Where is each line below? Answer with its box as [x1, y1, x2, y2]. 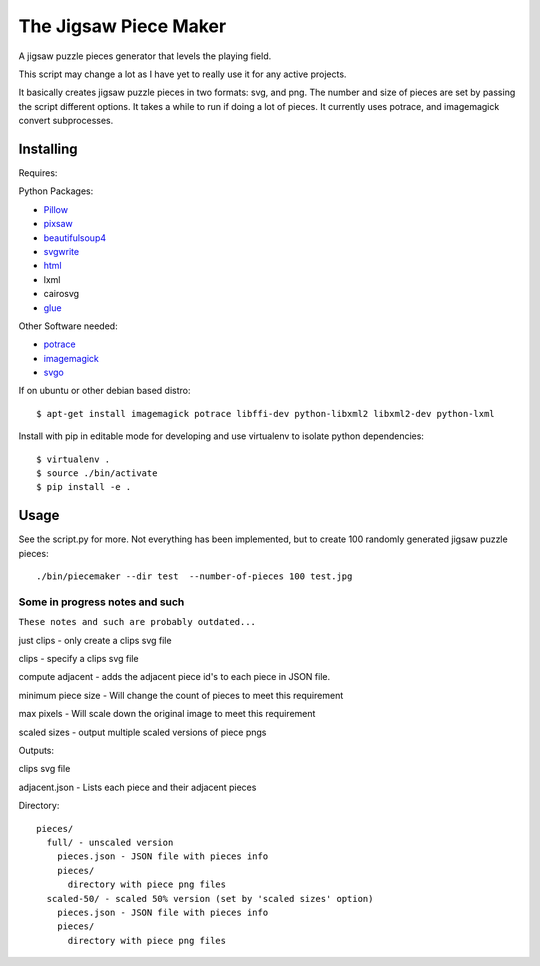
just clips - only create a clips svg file [18, 634, 172, 646]
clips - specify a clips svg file [18, 653, 139, 665]
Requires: [18, 167, 58, 179]
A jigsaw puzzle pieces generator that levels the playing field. [18, 50, 272, 62]
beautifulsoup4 [43, 231, 107, 244]
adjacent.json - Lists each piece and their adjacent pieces [18, 781, 257, 793]
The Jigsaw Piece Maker [18, 15, 227, 37]
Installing [18, 140, 79, 157]
